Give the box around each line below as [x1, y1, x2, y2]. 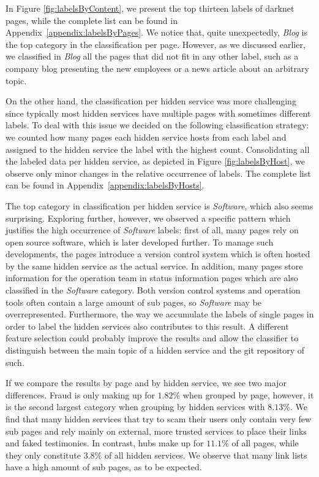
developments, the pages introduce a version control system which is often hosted [6, 247, 310, 260]
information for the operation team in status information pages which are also [6, 271, 298, 284]
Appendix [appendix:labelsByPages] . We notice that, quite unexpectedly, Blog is [6, 26, 307, 39]
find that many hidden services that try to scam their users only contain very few [6, 413, 312, 425]
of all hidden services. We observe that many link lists [104, 448, 307, 461]
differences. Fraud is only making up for [6, 388, 155, 401]
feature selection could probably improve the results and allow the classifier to [6, 332, 299, 344]
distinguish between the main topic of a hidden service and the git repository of [6, 344, 305, 357]
